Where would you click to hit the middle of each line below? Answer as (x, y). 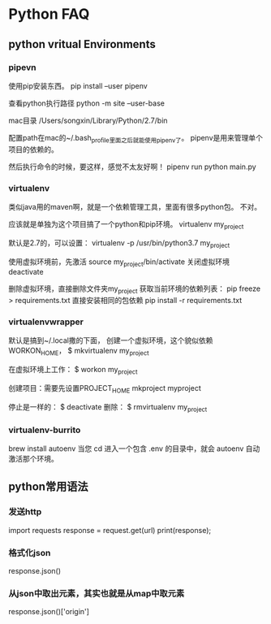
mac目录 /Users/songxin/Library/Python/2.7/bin (88, 120)
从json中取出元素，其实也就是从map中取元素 (97, 593)
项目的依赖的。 (33, 149)
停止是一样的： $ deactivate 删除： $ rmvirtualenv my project (108, 407)
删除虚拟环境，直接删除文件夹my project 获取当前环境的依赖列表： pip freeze (135, 290)
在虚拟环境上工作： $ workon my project (73, 370)
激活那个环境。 (33, 458)
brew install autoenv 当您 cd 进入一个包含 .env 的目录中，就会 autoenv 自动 (134, 448)
